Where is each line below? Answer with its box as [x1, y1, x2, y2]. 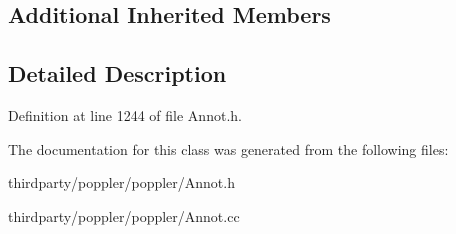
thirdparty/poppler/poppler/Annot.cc [8, 205, 240, 226]
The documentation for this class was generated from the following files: [8, 138, 449, 159]
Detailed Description [8, 58, 227, 89]
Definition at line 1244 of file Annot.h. [8, 104, 242, 125]
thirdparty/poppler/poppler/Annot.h [8, 172, 235, 193]
